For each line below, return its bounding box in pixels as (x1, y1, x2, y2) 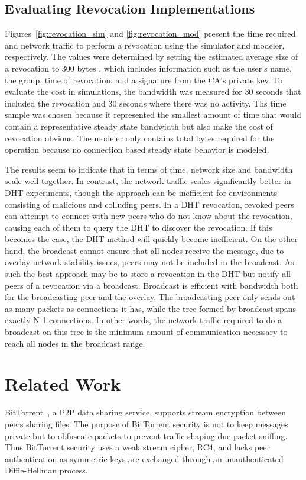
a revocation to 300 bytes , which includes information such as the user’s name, (5, 62, 292, 74)
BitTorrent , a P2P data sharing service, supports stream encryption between (5, 406, 287, 418)
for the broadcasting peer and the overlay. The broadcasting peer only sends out (5, 291, 295, 303)
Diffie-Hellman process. (5, 464, 88, 476)
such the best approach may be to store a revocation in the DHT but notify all (5, 268, 291, 280)
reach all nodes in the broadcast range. (5, 337, 145, 349)
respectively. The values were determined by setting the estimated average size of (5, 50, 298, 63)
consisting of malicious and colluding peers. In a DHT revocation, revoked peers (5, 198, 294, 210)
